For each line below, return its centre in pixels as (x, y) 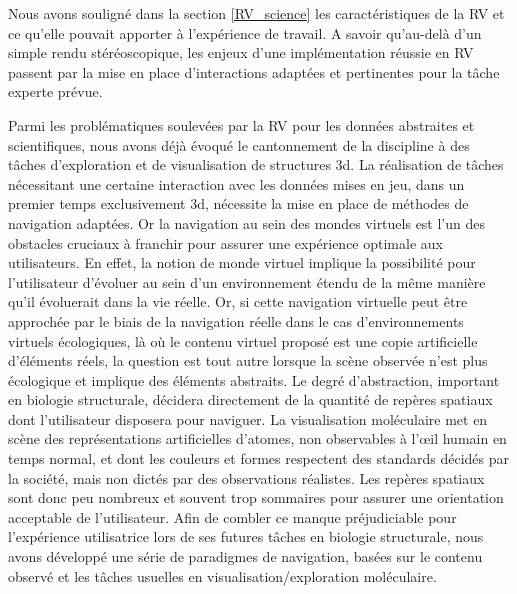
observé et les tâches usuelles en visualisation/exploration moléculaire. (222, 575)
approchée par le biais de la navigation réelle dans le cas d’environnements (236, 320)
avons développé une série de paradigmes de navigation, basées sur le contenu (245, 556)
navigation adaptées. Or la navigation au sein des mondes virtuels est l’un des (247, 222)
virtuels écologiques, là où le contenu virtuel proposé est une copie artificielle (243, 340)
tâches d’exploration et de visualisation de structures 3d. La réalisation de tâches (256, 164)
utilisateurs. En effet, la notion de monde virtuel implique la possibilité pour (242, 262)
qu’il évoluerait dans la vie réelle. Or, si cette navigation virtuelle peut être (238, 301)
